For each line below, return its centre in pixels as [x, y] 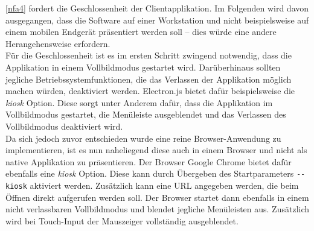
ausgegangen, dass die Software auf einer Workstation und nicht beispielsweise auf [157, 20]
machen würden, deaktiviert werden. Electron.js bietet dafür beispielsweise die [150, 91]
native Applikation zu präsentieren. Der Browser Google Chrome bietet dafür [149, 161]
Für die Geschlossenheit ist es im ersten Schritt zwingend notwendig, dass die [149, 55]
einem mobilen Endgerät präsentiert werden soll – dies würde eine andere [141, 32]
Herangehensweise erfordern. [58, 43]
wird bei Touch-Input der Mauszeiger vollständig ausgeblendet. [122, 220]
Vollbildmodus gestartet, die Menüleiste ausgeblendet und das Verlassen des [146, 114]
